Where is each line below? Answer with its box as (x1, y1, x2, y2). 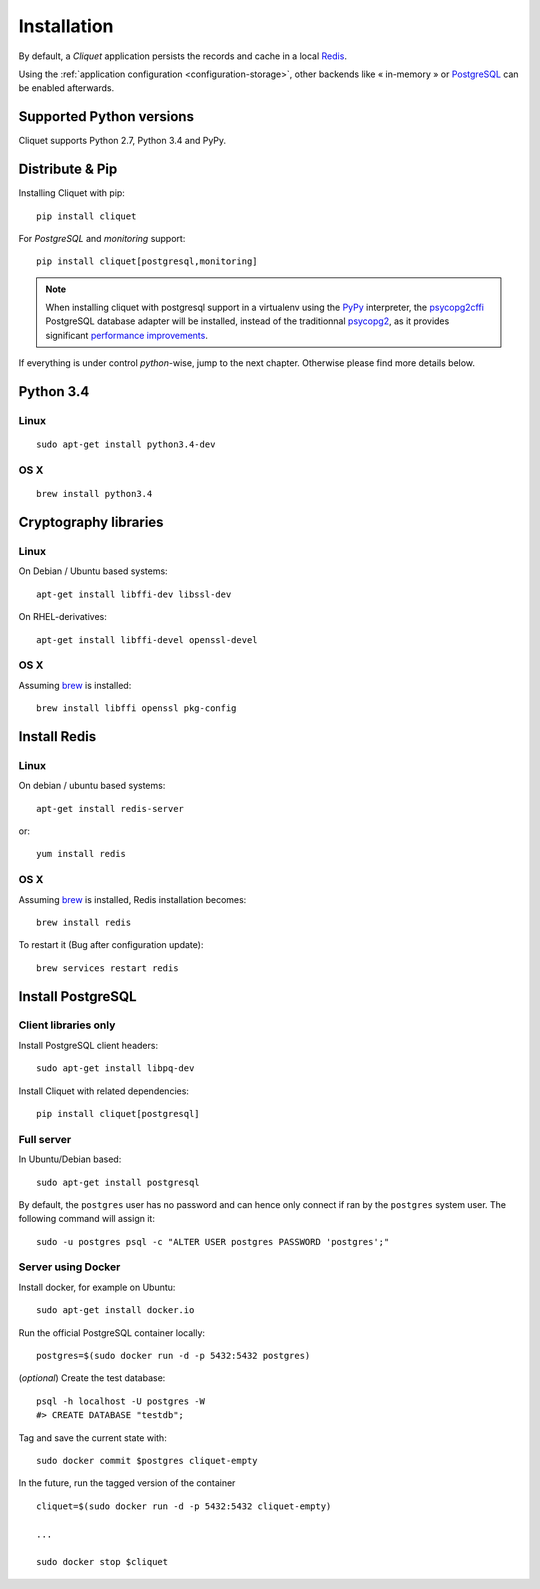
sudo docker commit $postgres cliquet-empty (36, 1455, 259, 1466)
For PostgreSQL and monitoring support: (18, 232, 186, 244)
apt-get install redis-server (36, 803, 185, 814)
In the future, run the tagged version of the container (18, 1477, 236, 1489)
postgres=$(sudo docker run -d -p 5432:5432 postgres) (36, 1350, 311, 1362)
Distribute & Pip (18, 161, 118, 178)
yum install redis (36, 848, 127, 860)
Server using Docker (18, 1260, 121, 1274)
